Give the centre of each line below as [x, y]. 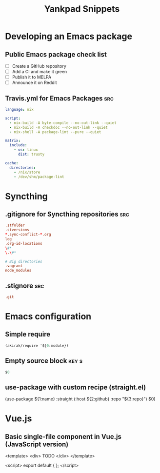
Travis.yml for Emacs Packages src [59, 98]
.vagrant [14, 266]
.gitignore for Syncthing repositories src [67, 214]
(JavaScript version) [37, 444]
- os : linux [26, 150]
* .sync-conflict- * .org [28, 235]
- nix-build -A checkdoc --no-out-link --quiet [59, 127]
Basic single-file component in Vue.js [63, 437]
